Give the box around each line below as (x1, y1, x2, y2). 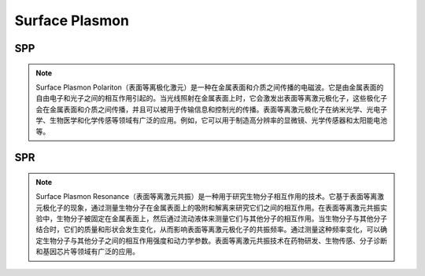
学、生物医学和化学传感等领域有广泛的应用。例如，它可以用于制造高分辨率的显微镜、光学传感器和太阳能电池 (35, 116, 387, 125)
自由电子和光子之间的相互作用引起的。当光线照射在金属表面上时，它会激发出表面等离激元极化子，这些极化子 (35, 94, 387, 103)
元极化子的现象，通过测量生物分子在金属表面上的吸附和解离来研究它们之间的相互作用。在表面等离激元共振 (35, 203, 381, 212)
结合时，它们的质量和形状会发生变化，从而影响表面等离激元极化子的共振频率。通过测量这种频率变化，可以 (35, 225, 381, 234)
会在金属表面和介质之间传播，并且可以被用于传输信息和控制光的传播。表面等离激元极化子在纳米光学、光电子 (35, 105, 387, 114)
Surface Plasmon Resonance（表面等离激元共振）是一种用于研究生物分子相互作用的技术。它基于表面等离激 (35, 192, 385, 201)
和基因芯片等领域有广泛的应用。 (35, 247, 139, 256)
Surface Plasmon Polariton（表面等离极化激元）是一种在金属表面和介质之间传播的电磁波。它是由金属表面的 (35, 83, 384, 92)
